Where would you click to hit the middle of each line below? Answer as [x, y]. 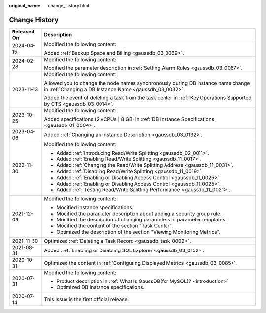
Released [23, 31]
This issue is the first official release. [86, 299]
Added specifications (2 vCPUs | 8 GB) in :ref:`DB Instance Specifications [129, 119]
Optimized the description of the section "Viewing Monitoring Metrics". [138, 232]
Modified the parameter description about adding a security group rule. [139, 213]
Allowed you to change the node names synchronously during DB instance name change [147, 83]
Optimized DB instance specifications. [100, 287]
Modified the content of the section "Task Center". [115, 225]
